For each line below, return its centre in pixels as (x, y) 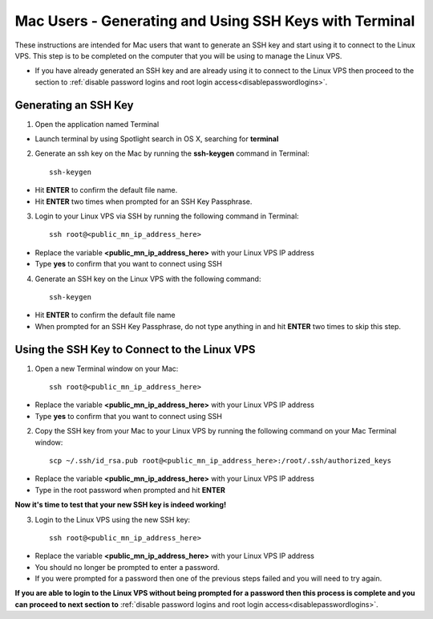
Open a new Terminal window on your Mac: (107, 369)
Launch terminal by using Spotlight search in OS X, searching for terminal (157, 139)
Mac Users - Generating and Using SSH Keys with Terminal (215, 21)
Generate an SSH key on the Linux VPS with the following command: (148, 279)
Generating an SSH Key (74, 105)
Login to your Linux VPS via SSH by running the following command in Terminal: (167, 216)
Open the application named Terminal (97, 124)
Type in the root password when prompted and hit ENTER (130, 490)
